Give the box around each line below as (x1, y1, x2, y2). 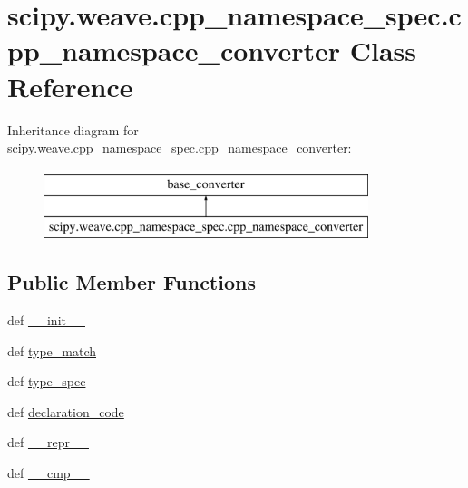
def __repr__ (7, 433, 89, 452)
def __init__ (7, 311, 85, 330)
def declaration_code (7, 402, 124, 421)
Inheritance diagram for (7, 120, 139, 139)
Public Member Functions (7, 268, 256, 296)
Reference (7, 67, 133, 105)
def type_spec (7, 372, 86, 391)
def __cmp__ (7, 463, 90, 483)
